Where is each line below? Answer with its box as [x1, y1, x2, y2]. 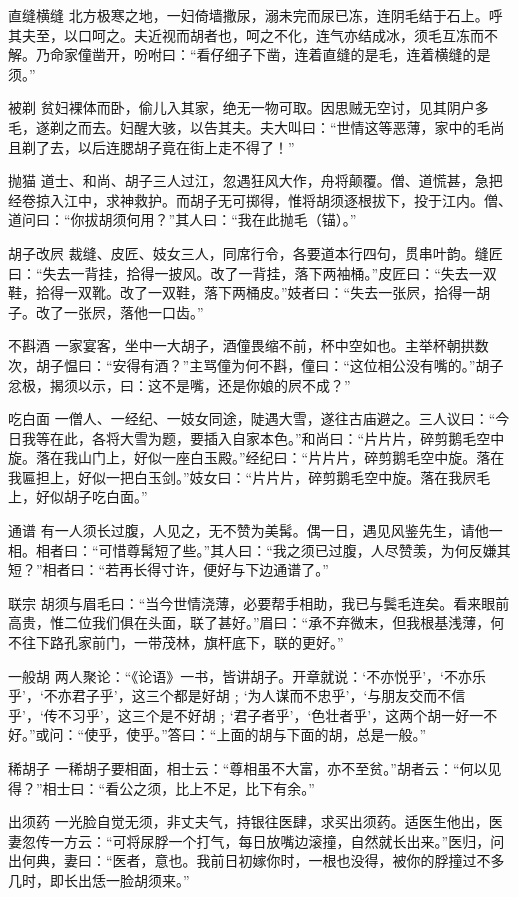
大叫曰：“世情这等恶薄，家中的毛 [273, 116, 491, 137]
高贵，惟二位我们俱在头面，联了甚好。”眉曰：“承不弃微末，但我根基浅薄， [8, 612, 491, 633]
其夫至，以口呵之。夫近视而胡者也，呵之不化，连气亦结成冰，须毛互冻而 [8, 24, 484, 45]
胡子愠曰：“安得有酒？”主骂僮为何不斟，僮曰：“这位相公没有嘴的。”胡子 [35, 354, 504, 375]
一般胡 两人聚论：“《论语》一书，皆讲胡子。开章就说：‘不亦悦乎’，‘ [8, 665, 444, 686]
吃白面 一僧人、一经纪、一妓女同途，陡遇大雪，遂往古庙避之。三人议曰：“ [8, 408, 496, 429]
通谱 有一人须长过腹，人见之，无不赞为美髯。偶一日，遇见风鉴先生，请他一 [8, 520, 503, 541]
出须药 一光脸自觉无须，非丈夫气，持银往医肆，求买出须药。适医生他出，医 [8, 811, 503, 832]
